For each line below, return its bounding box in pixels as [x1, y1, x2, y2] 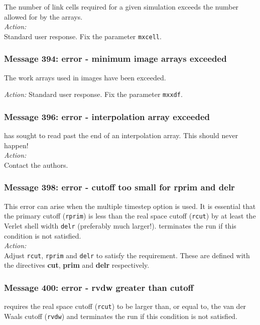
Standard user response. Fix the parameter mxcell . [4, 31, 162, 41]
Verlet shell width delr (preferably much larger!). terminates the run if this [4, 220, 236, 231]
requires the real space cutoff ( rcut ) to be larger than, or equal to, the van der [4, 301, 246, 311]
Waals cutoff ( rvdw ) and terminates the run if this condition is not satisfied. [4, 310, 237, 321]
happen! [4, 140, 29, 150]
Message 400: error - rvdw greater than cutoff [4, 281, 194, 293]
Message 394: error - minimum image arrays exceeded [4, 52, 227, 65]
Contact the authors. [4, 159, 68, 170]
